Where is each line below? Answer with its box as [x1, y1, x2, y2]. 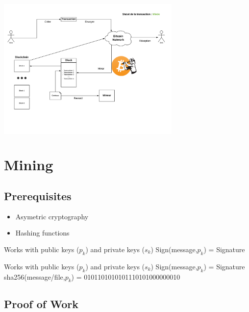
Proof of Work [4, 296, 78, 311]
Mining [4, 155, 53, 175]
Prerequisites [4, 188, 72, 203]
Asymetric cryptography [15, 211, 89, 221]
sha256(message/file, [4, 271, 65, 282]
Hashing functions [15, 228, 70, 238]
